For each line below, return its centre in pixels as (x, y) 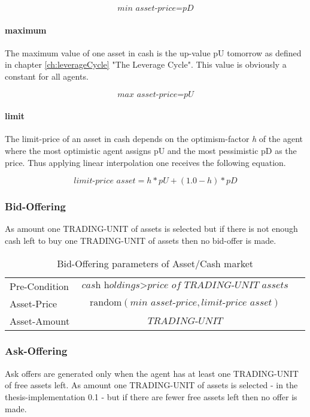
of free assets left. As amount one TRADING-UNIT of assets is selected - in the (151, 385)
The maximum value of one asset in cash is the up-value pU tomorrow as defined (153, 52)
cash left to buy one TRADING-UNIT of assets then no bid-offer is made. (141, 240)
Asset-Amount (40, 321)
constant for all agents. (47, 76)
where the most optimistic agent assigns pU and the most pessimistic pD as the (151, 150)
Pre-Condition (39, 286)
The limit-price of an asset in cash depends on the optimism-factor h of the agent (154, 139)
